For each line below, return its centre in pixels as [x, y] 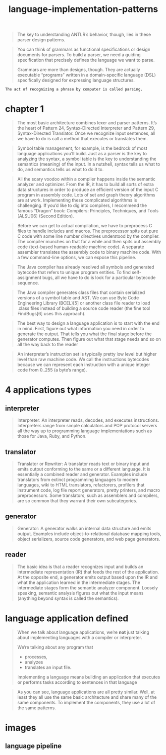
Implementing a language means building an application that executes [88, 677]
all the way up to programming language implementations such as [84, 431]
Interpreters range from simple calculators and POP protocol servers [87, 426]
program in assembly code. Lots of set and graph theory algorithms [86, 195]
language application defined [67, 618]
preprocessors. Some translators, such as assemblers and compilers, [88, 495]
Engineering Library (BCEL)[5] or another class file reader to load [83, 303]
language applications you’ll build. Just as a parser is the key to [82, 154]
